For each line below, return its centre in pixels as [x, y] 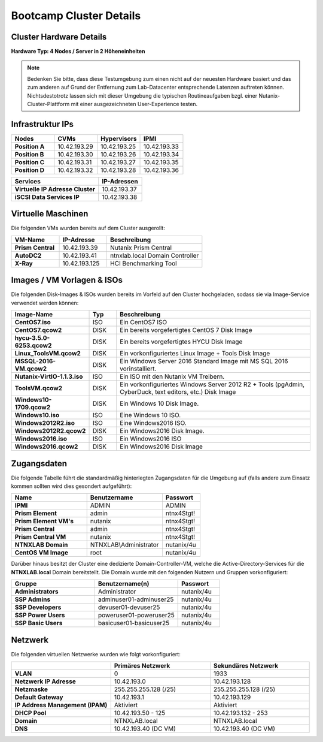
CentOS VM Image [42, 553]
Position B [29, 154]
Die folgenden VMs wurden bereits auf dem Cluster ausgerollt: [88, 228]
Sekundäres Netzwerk [246, 666]
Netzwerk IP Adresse [45, 681]
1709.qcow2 [33, 408]
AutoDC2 [28, 255]
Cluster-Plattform [48, 104]
